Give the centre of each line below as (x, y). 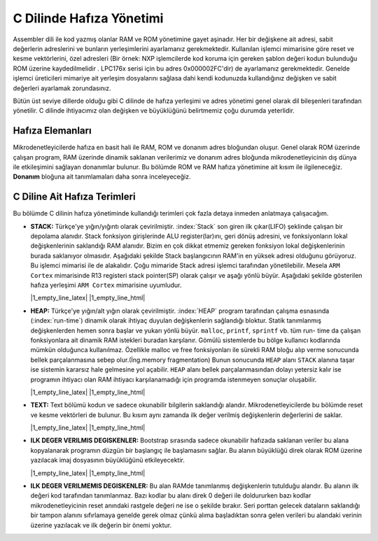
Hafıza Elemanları (52, 131)
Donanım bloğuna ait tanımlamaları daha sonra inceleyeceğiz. (102, 177)
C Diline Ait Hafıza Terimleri (74, 197)
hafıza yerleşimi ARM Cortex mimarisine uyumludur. (106, 285)
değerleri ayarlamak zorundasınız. (62, 88)
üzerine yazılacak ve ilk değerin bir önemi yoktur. (101, 525)
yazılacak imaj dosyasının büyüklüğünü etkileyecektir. (107, 460)
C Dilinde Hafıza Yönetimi (88, 18)
